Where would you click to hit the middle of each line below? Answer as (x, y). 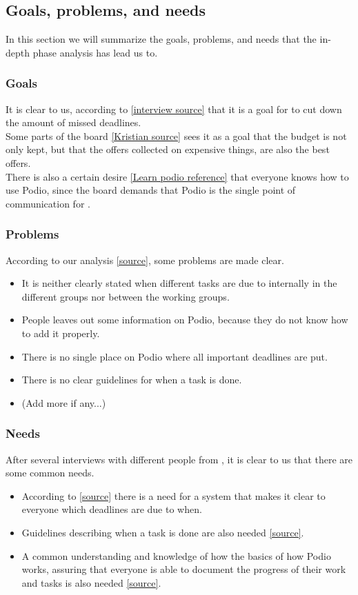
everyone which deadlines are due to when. (112, 509)
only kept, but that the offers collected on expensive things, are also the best (168, 149)
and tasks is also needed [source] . (91, 582)
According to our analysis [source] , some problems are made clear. (145, 260)
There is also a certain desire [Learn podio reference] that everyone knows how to (177, 176)
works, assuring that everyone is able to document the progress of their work (184, 569)
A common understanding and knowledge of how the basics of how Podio (176, 555)
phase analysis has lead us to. (95, 52)
